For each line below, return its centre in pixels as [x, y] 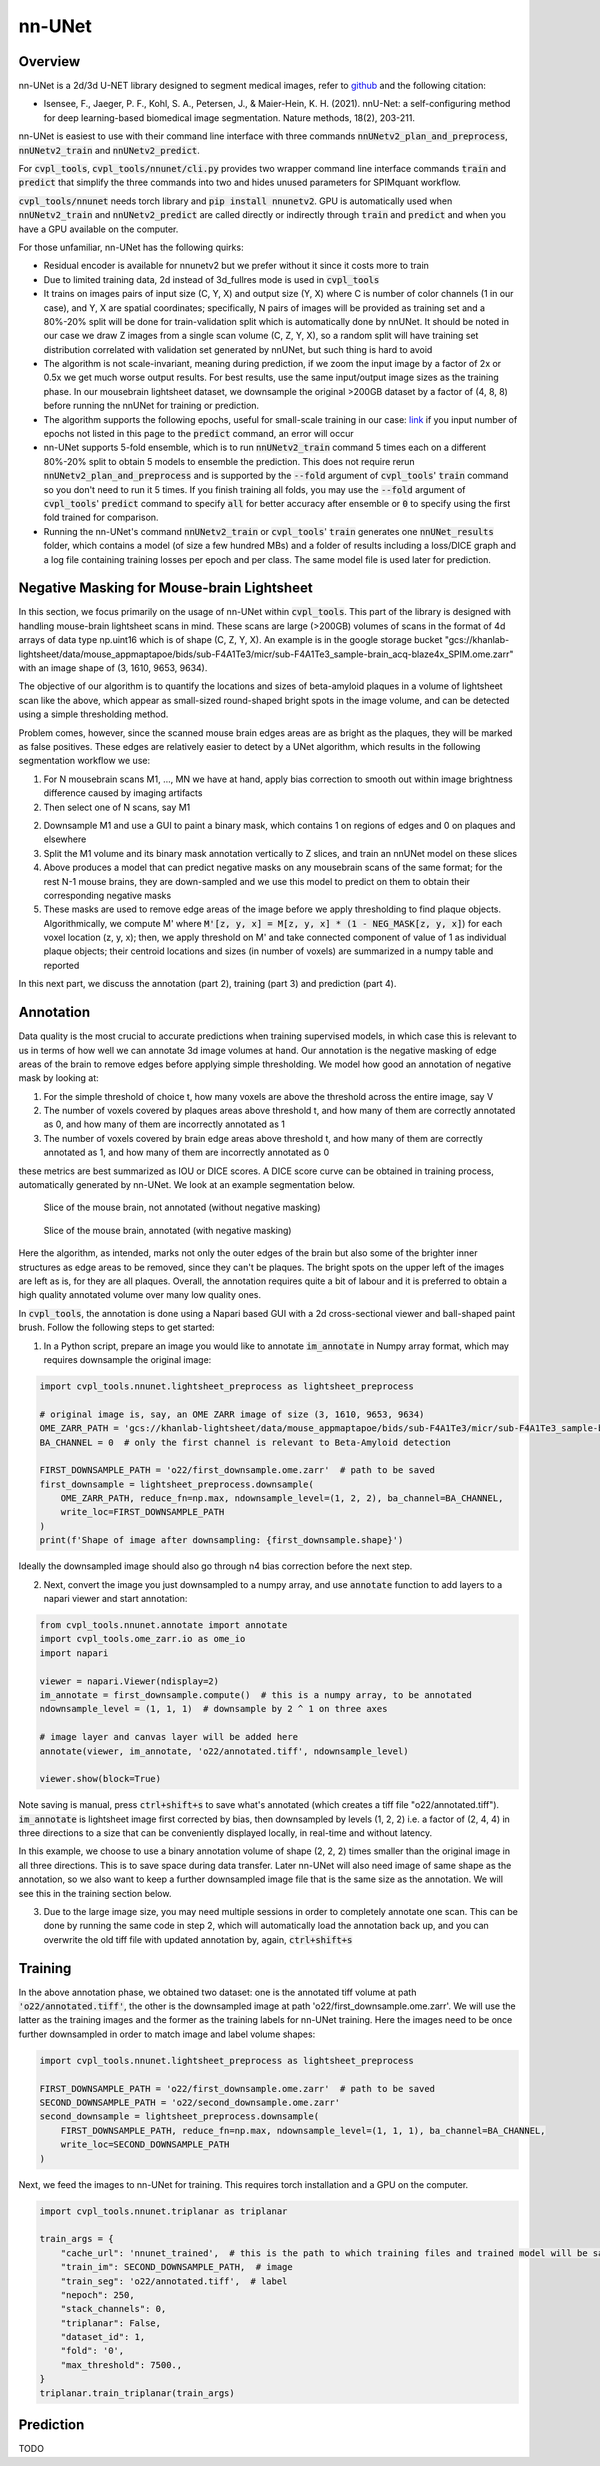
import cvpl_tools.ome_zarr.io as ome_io [142, 1639]
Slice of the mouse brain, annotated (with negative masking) [167, 1230]
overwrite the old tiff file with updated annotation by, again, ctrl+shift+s [198, 1939]
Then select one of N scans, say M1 [117, 807]
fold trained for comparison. [101, 517]
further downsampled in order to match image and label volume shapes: [167, 2034]
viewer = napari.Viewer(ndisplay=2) [129, 1681]
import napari [74, 1653]
